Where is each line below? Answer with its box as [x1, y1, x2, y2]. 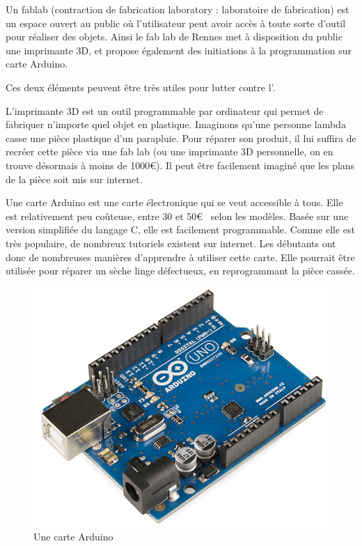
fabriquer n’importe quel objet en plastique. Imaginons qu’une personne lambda [6, 117, 346, 132]
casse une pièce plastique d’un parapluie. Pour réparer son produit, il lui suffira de [6, 130, 356, 145]
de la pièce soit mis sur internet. [6, 171, 143, 186]
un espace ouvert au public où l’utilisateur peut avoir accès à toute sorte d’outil [6, 15, 346, 30]
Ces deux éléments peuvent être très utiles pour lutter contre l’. [6, 79, 276, 94]
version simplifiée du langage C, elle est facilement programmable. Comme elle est [6, 222, 356, 237]
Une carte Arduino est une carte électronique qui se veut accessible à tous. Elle [6, 195, 343, 210]
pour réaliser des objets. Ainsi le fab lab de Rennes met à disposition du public [6, 29, 343, 44]
